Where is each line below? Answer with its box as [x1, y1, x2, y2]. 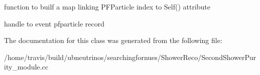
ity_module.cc [4, 61, 48, 72]
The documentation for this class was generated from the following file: [4, 35, 222, 45]
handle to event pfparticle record [4, 18, 105, 28]
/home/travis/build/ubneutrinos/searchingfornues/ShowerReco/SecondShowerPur [4, 51, 256, 62]
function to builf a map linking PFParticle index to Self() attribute [4, 1, 211, 11]
